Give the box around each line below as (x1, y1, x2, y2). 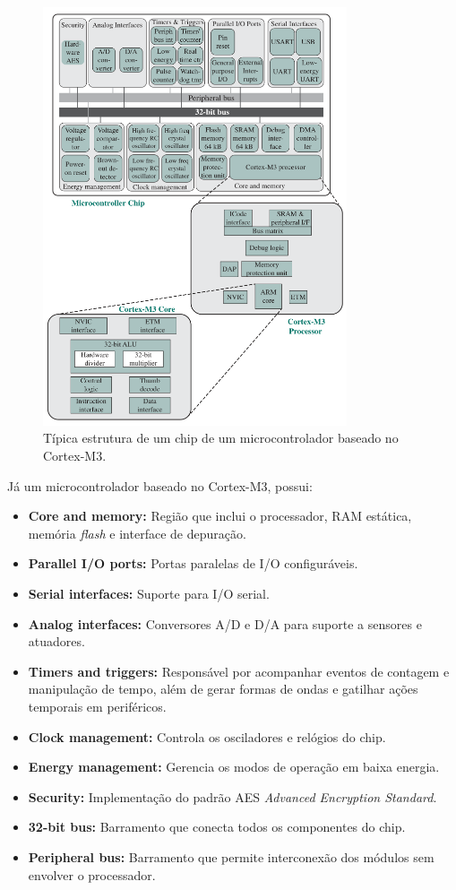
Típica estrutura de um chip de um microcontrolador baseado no (43, 428, 399, 447)
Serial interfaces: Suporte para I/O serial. (28, 583, 270, 602)
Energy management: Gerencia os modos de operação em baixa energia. (28, 757, 440, 776)
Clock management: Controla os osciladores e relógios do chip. (28, 727, 386, 746)
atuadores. (28, 632, 85, 651)
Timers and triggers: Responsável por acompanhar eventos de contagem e (28, 661, 450, 680)
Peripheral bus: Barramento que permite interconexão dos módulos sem (28, 847, 434, 866)
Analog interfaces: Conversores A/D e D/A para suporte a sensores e (28, 614, 422, 633)
